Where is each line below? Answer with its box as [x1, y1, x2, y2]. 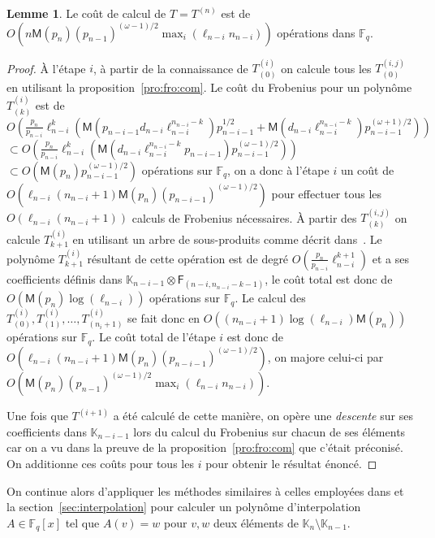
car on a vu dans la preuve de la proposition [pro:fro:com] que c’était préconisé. [6, 439, 403, 456]
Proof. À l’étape [6, 59, 86, 76]
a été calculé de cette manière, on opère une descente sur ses [113, 407, 413, 424]
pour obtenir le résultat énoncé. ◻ [205, 455, 377, 472]
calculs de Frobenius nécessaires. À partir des [131, 209, 357, 226]
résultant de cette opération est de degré [87, 249, 289, 267]
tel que [65, 514, 100, 531]
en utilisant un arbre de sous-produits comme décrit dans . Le [72, 230, 382, 247]
